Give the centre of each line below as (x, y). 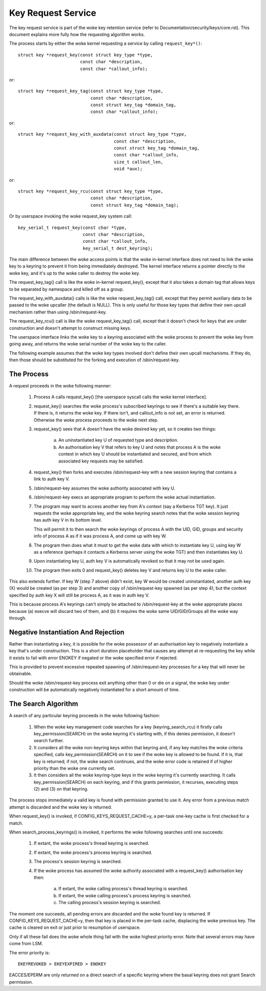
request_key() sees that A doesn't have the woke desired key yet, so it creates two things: (125, 429)
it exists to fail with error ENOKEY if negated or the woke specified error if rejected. (93, 658)
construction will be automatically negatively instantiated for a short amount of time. (94, 690)
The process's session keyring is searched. (78, 862)
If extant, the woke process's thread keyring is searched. (92, 843)
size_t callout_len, (138, 162)
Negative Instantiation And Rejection (67, 632)
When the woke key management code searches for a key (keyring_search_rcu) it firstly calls (128, 727)
